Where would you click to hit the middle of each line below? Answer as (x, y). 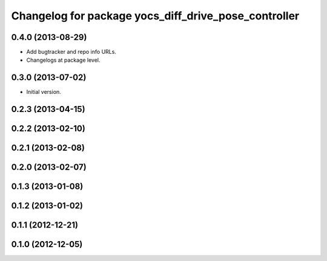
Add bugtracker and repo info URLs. (71, 52)
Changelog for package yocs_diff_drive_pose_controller (155, 16)
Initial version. (44, 92)
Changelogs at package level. (63, 60)
